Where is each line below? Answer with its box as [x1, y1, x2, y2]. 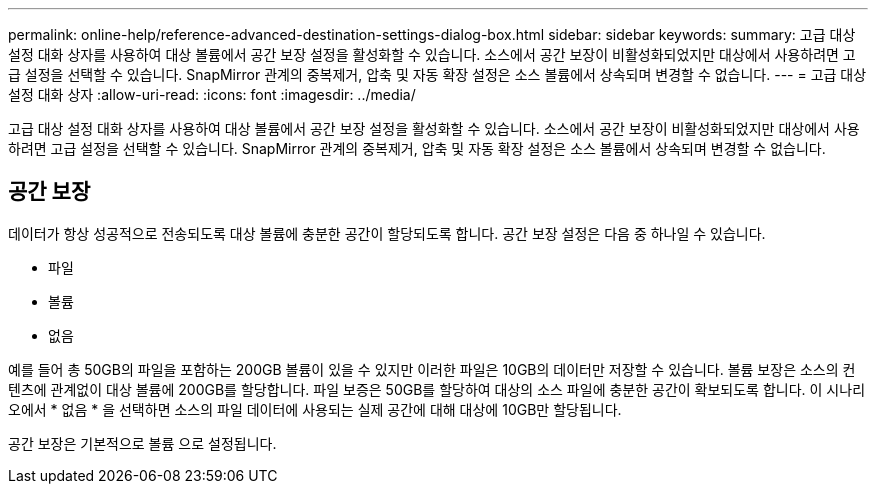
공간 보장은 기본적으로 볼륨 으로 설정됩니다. [8, 434, 277, 452]
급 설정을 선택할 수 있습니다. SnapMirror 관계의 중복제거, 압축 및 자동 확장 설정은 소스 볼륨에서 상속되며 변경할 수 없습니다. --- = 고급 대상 [8, 66, 867, 83]
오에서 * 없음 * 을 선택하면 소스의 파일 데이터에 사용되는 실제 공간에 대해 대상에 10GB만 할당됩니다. [8, 400, 622, 418]
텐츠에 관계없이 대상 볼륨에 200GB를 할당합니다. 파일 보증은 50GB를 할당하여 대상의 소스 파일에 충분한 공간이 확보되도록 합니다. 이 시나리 [8, 380, 866, 398]
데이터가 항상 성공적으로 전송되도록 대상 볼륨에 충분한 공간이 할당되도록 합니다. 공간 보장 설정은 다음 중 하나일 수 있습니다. [8, 224, 766, 242]
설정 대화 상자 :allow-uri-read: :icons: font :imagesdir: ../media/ [8, 86, 416, 103]
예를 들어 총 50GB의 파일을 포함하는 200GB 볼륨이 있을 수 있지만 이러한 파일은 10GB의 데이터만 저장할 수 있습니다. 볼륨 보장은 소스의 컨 [8, 360, 856, 378]
